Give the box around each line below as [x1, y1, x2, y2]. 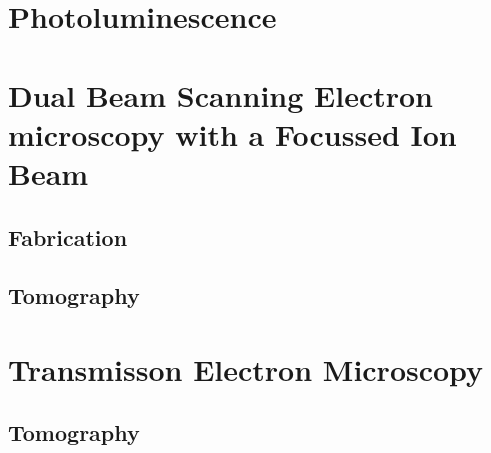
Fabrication [8, 221, 128, 252]
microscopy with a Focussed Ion [8, 113, 457, 154]
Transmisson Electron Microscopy [8, 348, 484, 389]
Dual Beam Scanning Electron [8, 74, 433, 115]
